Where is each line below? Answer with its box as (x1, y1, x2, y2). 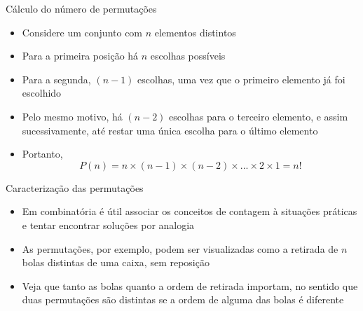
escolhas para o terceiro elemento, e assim (169, 109, 348, 123)
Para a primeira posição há (22, 48, 139, 63)
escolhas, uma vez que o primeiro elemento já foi (137, 71, 345, 86)
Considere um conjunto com (22, 25, 143, 39)
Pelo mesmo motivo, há (22, 109, 123, 123)
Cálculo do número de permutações (6, 1, 157, 15)
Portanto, (22, 146, 63, 161)
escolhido (22, 85, 62, 100)
